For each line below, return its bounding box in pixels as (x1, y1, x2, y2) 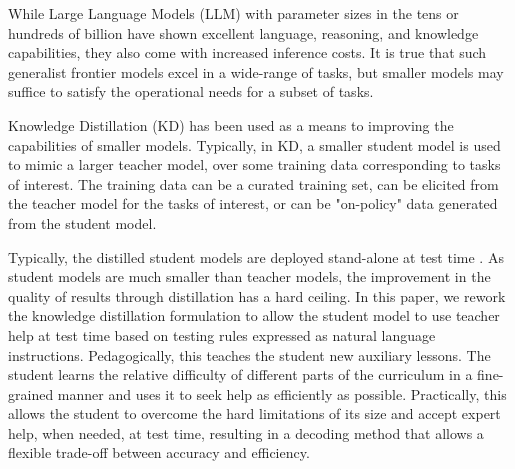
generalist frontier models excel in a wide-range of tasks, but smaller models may (8, 61, 504, 82)
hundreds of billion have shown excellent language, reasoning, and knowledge (8, 22, 479, 43)
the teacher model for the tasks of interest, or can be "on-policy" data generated (8, 193, 498, 214)
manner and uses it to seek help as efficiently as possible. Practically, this (57, 383, 507, 404)
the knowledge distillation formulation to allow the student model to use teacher (8, 305, 500, 326)
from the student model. (8, 212, 157, 233)
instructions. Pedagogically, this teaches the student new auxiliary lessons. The (8, 344, 491, 365)
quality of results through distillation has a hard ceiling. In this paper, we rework (8, 285, 506, 306)
